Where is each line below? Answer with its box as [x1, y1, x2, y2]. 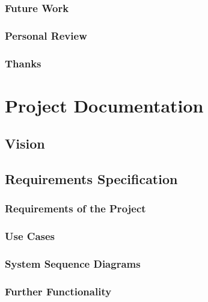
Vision [5, 134, 45, 153]
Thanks [5, 55, 41, 70]
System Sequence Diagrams [5, 256, 141, 271]
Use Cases [5, 229, 55, 244]
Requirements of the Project [5, 201, 146, 216]
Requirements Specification [5, 170, 178, 188]
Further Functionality [5, 283, 112, 298]
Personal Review [5, 28, 87, 43]
